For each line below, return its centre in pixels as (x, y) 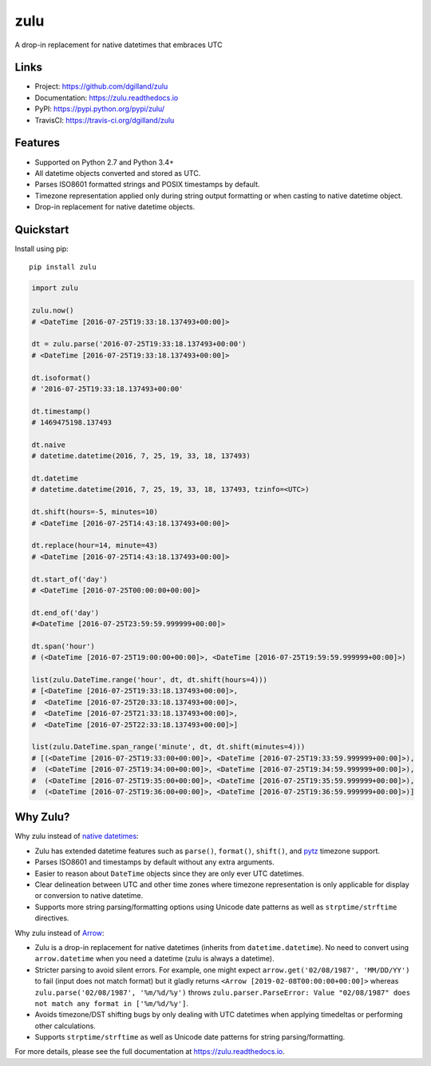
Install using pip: (42, 249)
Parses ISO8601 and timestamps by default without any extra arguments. (154, 862)
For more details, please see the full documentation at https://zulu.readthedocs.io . (150, 1052)
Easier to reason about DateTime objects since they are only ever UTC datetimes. (170, 873)
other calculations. (65, 1026)
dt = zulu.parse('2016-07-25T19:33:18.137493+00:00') (139, 344)
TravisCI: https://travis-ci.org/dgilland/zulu (105, 120)
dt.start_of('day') (69, 579)
